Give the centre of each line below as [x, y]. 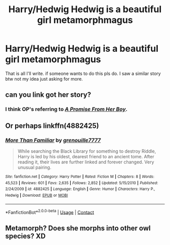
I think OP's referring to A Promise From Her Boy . [67, 109]
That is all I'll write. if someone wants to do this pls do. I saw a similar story [83, 73]
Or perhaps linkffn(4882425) [52, 126]
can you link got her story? [48, 95]
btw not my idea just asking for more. [44, 79]
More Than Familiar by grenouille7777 [53, 140]
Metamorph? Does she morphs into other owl [78, 228]
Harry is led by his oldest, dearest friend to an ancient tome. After [86, 156]
